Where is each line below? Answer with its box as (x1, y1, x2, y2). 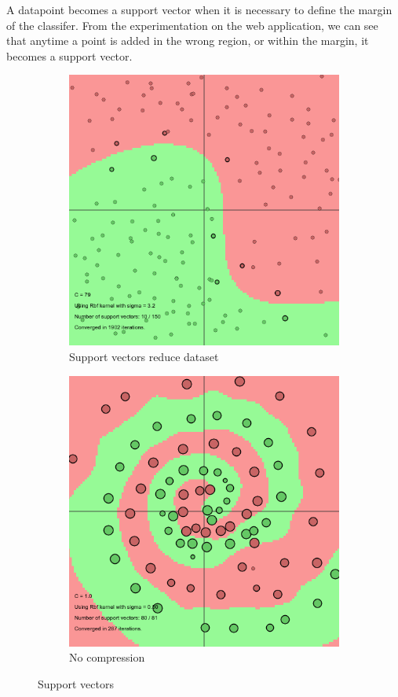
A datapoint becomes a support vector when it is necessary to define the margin (6, 2, 393, 17)
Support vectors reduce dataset (69, 348, 219, 364)
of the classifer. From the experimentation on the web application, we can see (6, 17, 378, 33)
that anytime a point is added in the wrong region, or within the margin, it (6, 32, 369, 49)
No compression (69, 649, 145, 666)
